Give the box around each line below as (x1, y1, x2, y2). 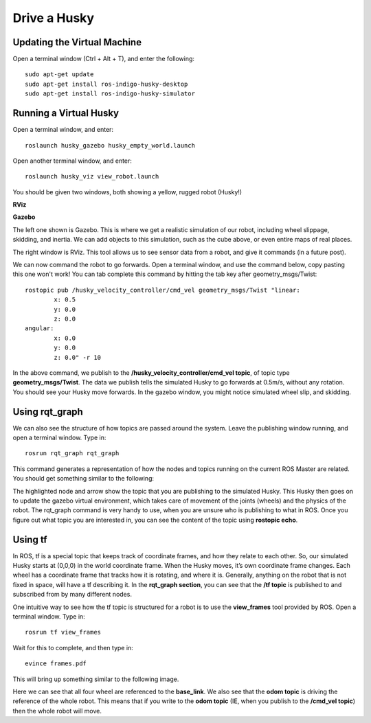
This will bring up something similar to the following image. (12, 675, 179, 683)
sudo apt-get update (25, 71, 94, 78)
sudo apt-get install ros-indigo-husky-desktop (25, 80, 188, 88)
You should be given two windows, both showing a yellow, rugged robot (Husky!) (12, 187, 243, 196)
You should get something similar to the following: (12, 474, 155, 483)
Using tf (12, 533, 47, 545)
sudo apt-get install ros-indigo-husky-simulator (25, 90, 196, 97)
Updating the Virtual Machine (12, 36, 142, 48)
